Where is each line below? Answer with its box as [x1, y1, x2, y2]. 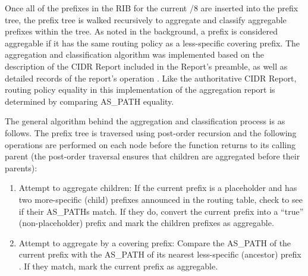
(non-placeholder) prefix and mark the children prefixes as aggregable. [18, 217, 274, 229]
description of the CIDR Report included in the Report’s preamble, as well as [5, 59, 288, 72]
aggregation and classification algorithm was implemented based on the [5, 48, 264, 61]
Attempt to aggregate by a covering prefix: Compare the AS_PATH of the [18, 236, 291, 249]
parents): [5, 161, 37, 174]
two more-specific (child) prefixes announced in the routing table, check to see [18, 193, 303, 205]
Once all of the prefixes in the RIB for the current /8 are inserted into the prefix [5, 2, 298, 14]
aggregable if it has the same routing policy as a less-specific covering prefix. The [5, 36, 300, 49]
